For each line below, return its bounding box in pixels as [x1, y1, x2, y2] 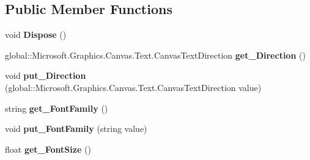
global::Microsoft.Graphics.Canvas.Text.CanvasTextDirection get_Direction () [5, 48, 306, 61]
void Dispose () [5, 28, 67, 41]
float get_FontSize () [5, 142, 91, 155]
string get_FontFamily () [5, 101, 108, 114]
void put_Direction [5, 69, 86, 82]
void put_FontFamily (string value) [5, 122, 147, 135]
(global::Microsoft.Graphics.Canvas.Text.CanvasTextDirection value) [5, 81, 262, 93]
